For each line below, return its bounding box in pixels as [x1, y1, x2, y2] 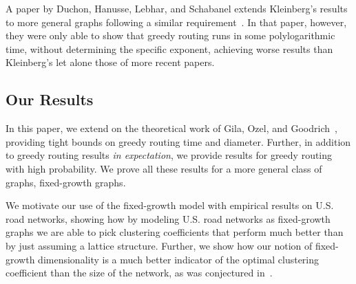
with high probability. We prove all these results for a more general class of [6, 161, 322, 175]
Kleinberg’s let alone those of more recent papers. [6, 55, 215, 69]
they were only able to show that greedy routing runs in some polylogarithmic [6, 28, 335, 43]
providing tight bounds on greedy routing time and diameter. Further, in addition [6, 134, 351, 149]
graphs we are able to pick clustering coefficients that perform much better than [6, 225, 344, 239]
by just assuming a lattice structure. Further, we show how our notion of [6, 238, 313, 252]
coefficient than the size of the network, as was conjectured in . [6, 265, 273, 280]
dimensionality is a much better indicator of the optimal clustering [38, 252, 320, 266]
